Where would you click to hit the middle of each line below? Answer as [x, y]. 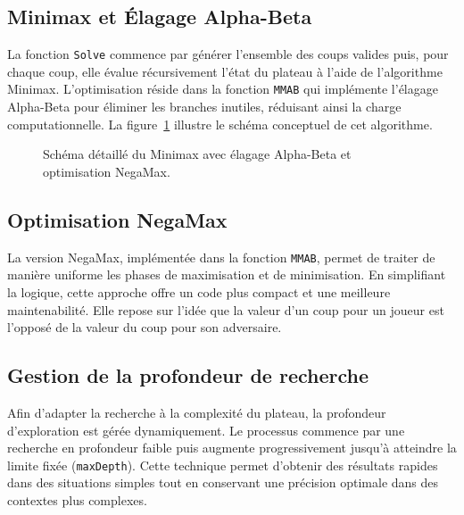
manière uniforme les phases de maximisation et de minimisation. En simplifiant [227, 274]
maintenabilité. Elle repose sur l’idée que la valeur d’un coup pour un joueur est [226, 309]
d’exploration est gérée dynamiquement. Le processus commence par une [206, 430]
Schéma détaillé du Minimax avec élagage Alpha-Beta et [197, 154]
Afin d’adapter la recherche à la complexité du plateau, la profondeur [197, 412]
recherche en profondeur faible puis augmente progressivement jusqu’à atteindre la [232, 448]
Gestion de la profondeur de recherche [188, 375]
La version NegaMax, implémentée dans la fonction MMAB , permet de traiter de [221, 257]
